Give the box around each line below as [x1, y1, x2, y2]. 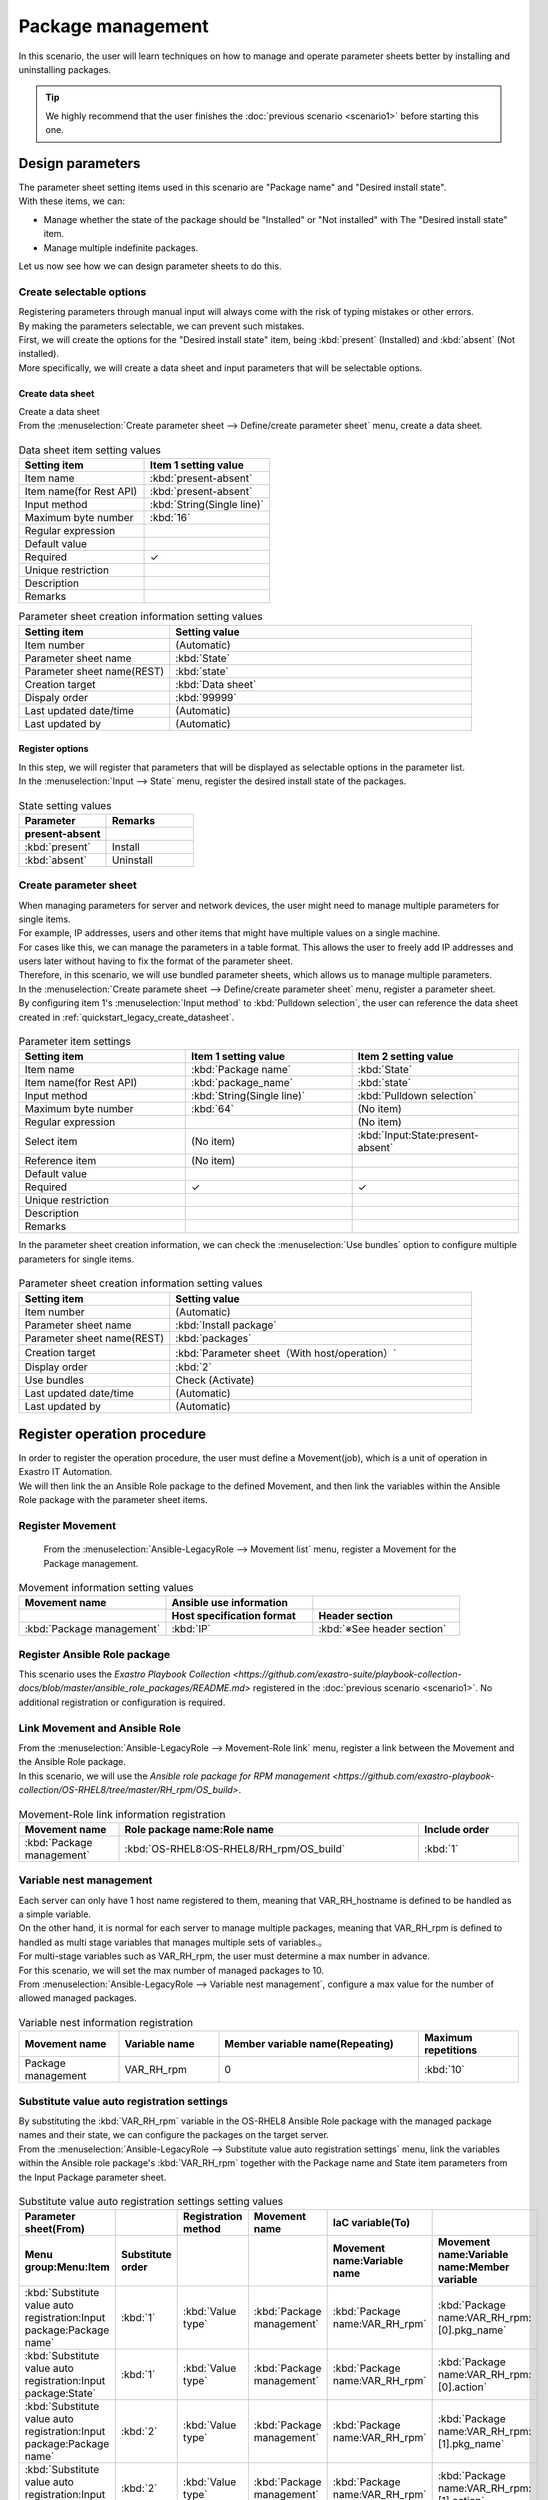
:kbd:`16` [150, 511, 191, 525]
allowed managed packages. [18, 1992, 137, 2004]
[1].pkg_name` [437, 2437, 505, 2451]
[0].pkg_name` [437, 2323, 507, 2337]
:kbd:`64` [191, 1102, 235, 1116]
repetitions [423, 2043, 478, 2057]
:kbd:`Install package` [175, 1318, 277, 1332]
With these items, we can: [18, 195, 125, 207]
